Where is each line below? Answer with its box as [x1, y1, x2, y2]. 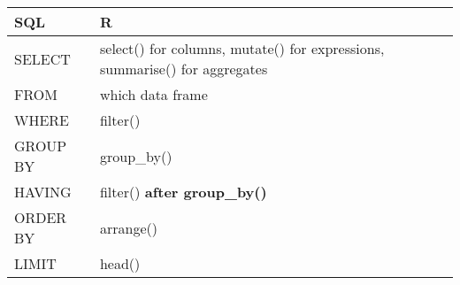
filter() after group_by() [99, 181, 267, 202]
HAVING [14, 181, 72, 202]
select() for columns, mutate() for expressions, [99, 38, 385, 58]
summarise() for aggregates [99, 58, 268, 79]
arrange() [99, 217, 157, 238]
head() [99, 253, 141, 273]
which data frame [99, 84, 208, 104]
